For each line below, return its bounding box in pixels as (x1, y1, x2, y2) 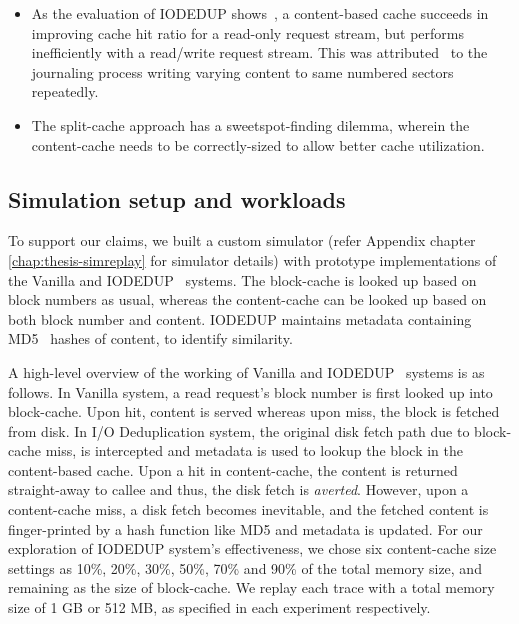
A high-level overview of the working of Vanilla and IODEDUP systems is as (8, 361, 485, 382)
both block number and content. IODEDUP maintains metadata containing (8, 308, 472, 329)
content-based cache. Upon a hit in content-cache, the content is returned (8, 459, 458, 480)
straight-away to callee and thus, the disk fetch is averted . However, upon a (8, 479, 469, 500)
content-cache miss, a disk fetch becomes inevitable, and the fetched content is (8, 499, 489, 520)
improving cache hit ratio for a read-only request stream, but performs (31, 22, 465, 43)
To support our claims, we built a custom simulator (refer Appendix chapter (8, 230, 476, 251)
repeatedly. (31, 81, 99, 102)
